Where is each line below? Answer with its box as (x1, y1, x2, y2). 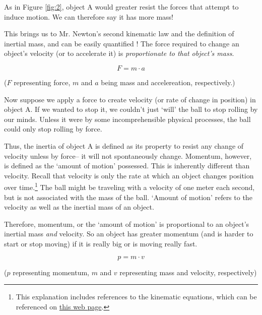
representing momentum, (13, 267, 89, 277)
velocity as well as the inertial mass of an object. (4, 202, 154, 212)
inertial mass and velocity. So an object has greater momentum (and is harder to (4, 228, 253, 239)
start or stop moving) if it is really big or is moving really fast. (4, 238, 198, 248)
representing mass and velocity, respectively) (119, 267, 257, 277)
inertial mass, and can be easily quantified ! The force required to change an (4, 38, 239, 48)
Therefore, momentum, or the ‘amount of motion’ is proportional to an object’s (4, 218, 249, 229)
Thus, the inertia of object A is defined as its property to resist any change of (4, 140, 244, 151)
